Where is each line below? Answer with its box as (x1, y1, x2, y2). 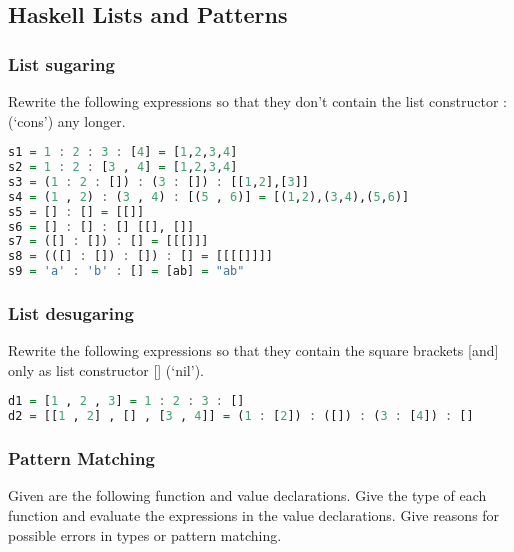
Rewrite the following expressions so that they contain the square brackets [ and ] (8, 340, 499, 361)
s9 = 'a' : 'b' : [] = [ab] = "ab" (8, 264, 245, 279)
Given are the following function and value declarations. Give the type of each (8, 485, 487, 506)
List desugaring (8, 300, 134, 325)
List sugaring (8, 51, 115, 76)
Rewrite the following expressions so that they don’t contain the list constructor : (8, 91, 507, 111)
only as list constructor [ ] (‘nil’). (8, 359, 204, 380)
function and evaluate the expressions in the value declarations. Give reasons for (8, 505, 500, 526)
